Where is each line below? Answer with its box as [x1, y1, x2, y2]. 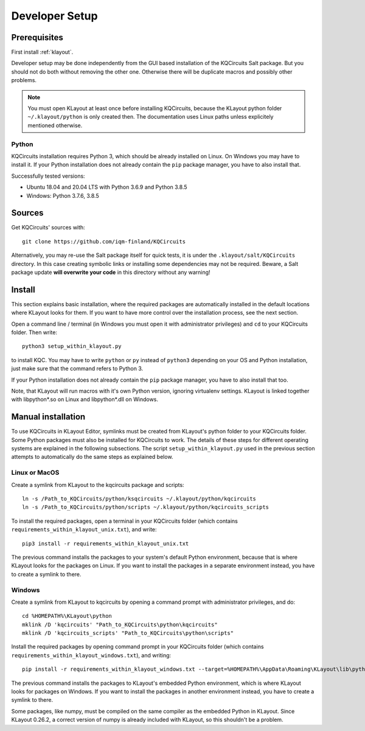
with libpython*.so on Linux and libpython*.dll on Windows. [11, 396, 158, 403]
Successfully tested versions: [11, 172, 85, 180]
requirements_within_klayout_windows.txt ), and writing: [11, 651, 172, 659]
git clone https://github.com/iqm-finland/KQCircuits [22, 238, 186, 245]
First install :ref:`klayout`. [11, 49, 74, 56]
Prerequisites [11, 32, 63, 43]
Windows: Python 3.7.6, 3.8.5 [26, 192, 100, 199]
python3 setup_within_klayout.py [22, 343, 122, 350]
